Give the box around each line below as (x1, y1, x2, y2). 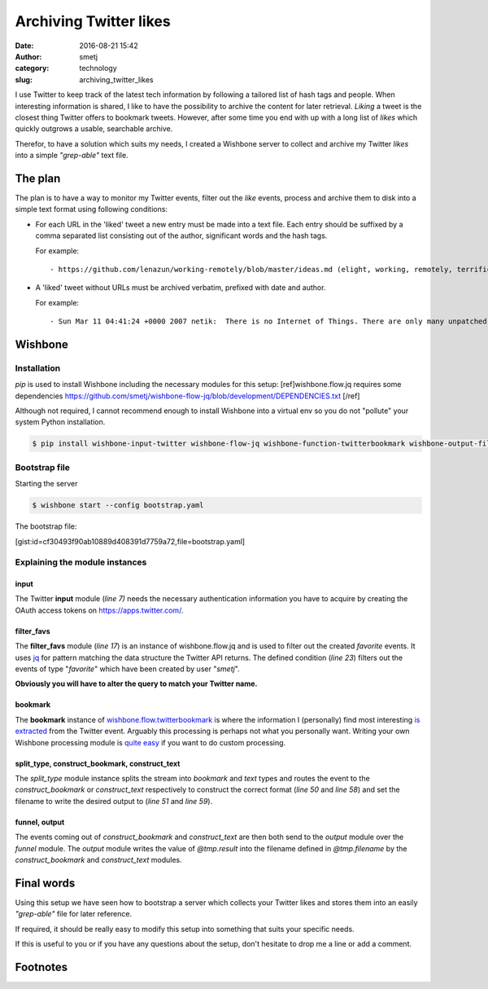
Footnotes (15, 960, 68, 974)
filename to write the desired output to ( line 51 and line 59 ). (15, 796, 213, 806)
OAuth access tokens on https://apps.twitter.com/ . (15, 605, 184, 615)
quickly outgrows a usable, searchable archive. (15, 124, 173, 134)
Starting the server (15, 479, 78, 489)
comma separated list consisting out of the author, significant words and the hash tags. (35, 231, 328, 240)
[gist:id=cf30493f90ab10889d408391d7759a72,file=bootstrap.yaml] (15, 536, 246, 546)
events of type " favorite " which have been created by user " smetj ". (15, 664, 240, 674)
